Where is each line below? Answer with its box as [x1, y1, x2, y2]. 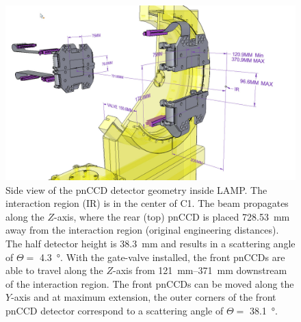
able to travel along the [5, 263, 103, 277]
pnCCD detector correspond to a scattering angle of [5, 304, 224, 317]
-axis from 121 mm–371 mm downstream [112, 263, 287, 277]
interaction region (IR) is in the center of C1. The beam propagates [5, 196, 289, 210]
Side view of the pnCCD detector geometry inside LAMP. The [5, 182, 267, 197]
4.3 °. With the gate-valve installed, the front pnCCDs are [39, 249, 285, 264]
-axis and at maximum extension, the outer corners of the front [11, 290, 276, 304]
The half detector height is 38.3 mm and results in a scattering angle [5, 236, 296, 251]
